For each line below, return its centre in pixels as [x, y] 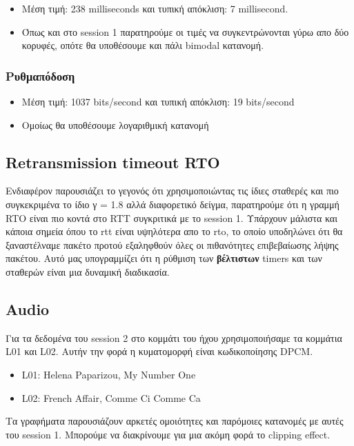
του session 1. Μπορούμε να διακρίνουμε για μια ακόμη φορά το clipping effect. [168, 434]
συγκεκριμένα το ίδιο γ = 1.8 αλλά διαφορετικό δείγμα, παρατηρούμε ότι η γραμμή [173, 204]
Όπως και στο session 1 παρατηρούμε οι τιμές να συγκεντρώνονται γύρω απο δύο [185, 31]
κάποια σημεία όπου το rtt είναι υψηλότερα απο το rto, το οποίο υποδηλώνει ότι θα [174, 231]
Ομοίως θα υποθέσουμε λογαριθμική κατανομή [115, 124]
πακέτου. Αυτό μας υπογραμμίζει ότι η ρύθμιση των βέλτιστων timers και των [164, 258]
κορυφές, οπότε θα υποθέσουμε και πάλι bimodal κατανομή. [143, 45]
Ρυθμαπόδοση [40, 75]
